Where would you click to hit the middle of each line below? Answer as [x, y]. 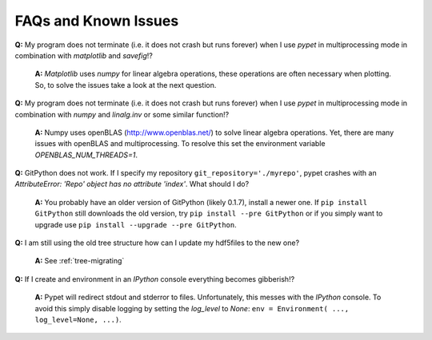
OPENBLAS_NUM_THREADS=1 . [86, 155]
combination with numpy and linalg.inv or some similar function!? [122, 114]
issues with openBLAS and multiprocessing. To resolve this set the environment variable [180, 144]
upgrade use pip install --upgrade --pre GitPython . [136, 224]
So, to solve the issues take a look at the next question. [126, 85]
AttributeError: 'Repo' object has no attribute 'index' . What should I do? [132, 184]
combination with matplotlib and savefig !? [84, 55]
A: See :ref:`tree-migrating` [80, 261]
